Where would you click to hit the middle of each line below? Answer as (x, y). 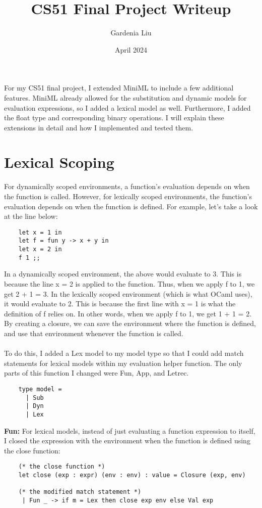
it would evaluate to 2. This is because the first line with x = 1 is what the (120, 304)
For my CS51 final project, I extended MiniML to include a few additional (119, 88)
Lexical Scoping (59, 162)
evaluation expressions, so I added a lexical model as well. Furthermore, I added (127, 107)
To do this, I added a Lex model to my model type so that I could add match (124, 353)
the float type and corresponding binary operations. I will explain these (114, 118)
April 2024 (131, 49)
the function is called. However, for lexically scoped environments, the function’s (128, 196)
